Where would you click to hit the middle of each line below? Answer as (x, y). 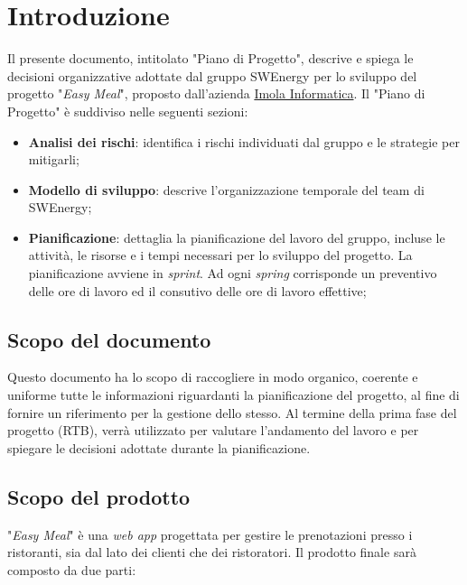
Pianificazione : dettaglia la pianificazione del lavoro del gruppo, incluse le (237, 237)
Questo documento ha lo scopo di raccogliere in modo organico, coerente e (213, 377)
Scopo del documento (109, 339)
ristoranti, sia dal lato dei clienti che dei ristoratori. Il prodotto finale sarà (212, 552)
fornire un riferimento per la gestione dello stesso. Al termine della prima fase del (232, 412)
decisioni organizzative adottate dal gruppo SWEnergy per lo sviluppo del (212, 75)
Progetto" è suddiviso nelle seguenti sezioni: (128, 111)
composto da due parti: (72, 569)
